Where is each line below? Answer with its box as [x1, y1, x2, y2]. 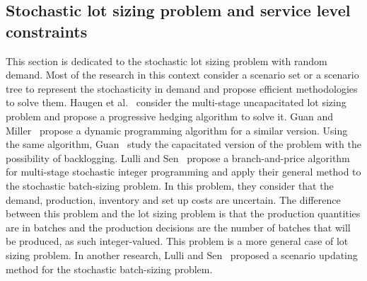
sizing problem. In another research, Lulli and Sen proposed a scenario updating [6, 247, 358, 262]
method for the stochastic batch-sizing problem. [6, 261, 213, 276]
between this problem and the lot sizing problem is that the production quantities [6, 206, 361, 221]
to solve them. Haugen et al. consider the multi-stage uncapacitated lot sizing [6, 95, 346, 110]
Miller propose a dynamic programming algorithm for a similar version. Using [6, 122, 348, 137]
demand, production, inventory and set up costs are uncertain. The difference [6, 192, 341, 207]
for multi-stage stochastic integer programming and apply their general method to [6, 164, 361, 179]
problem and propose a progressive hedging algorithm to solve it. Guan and [6, 108, 334, 123]
